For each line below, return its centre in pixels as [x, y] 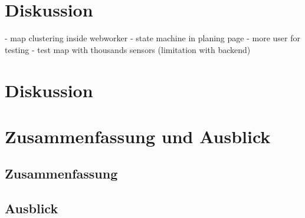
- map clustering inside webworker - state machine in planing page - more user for [152, 38]
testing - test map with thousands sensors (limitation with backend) [128, 49]
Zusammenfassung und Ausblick [138, 136]
